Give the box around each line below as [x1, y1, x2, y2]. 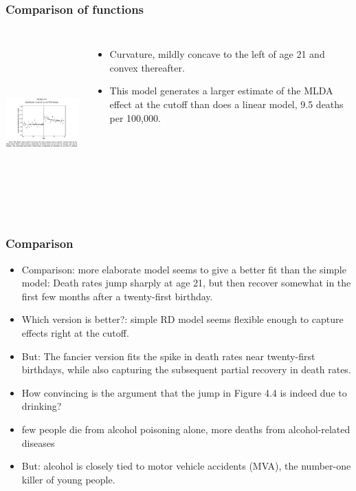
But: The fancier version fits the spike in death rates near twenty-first [21, 348, 315, 363]
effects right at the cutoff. [21, 326, 129, 340]
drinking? [21, 399, 62, 413]
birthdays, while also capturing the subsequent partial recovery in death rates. [21, 362, 351, 377]
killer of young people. [21, 472, 115, 486]
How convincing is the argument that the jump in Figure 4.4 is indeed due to [21, 385, 347, 399]
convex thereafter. [109, 60, 185, 74]
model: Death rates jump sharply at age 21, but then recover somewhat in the [21, 275, 351, 290]
